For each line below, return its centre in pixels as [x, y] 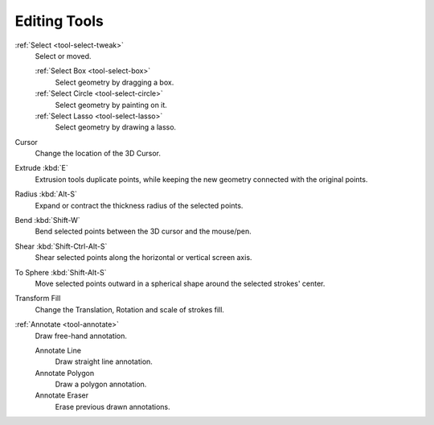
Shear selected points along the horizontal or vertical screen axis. [143, 258]
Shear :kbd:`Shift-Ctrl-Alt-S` [61, 246]
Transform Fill [38, 299]
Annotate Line [58, 350]
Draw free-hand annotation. [81, 336]
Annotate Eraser [62, 395]
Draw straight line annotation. [104, 361]
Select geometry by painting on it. [111, 105]
